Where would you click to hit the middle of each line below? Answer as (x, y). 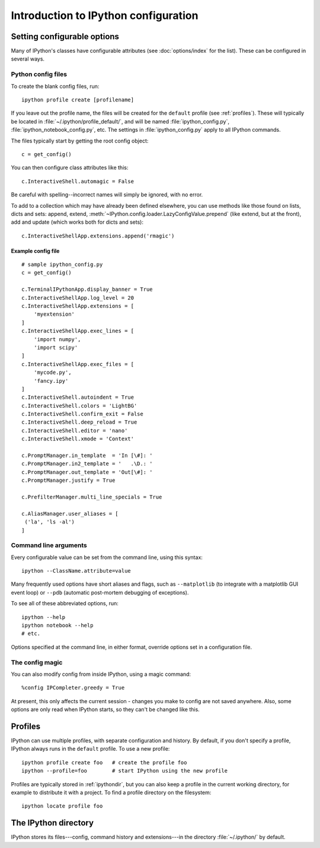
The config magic (37, 662)
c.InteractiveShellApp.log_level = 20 (78, 298)
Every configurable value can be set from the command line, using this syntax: (107, 557)
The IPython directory (52, 823)
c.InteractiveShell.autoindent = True (78, 397)
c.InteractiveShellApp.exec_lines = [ (78, 331)
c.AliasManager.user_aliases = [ (70, 514)
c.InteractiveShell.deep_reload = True (79, 422)
